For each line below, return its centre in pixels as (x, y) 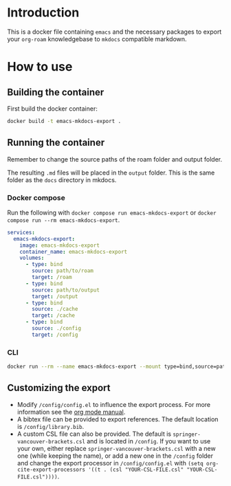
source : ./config (56, 329)
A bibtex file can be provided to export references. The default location (118, 419)
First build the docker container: (52, 109)
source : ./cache (55, 309)
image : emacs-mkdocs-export (59, 245)
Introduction (43, 13)
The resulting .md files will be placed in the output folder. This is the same (111, 173)
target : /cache (54, 316)
